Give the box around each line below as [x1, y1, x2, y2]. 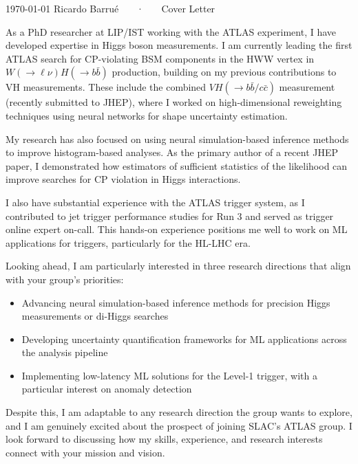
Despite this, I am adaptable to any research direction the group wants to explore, [6, 405, 352, 419]
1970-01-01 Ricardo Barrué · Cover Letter [6, 1, 215, 15]
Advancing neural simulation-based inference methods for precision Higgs [21, 295, 330, 309]
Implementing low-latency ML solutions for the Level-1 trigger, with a [21, 368, 317, 382]
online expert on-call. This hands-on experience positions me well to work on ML [6, 222, 348, 236]
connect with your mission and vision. [6, 445, 165, 459]
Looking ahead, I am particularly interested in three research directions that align [6, 258, 351, 273]
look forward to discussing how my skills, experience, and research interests [6, 432, 323, 446]
